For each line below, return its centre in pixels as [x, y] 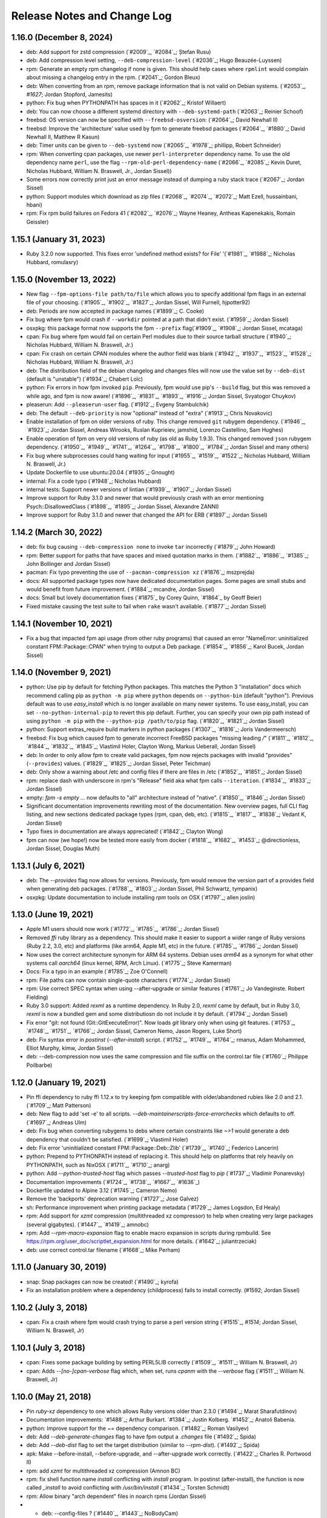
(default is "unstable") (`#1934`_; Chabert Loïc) [85, 379]
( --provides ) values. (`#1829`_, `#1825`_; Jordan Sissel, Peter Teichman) [119, 763]
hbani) [34, 205]
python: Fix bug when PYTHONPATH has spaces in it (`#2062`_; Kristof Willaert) [126, 103]
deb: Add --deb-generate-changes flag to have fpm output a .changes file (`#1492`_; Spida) [141, 1437]
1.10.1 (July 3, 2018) [48, 1348]
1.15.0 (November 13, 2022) [64, 279]
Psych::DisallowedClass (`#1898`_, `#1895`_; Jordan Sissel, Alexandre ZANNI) [123, 506]
